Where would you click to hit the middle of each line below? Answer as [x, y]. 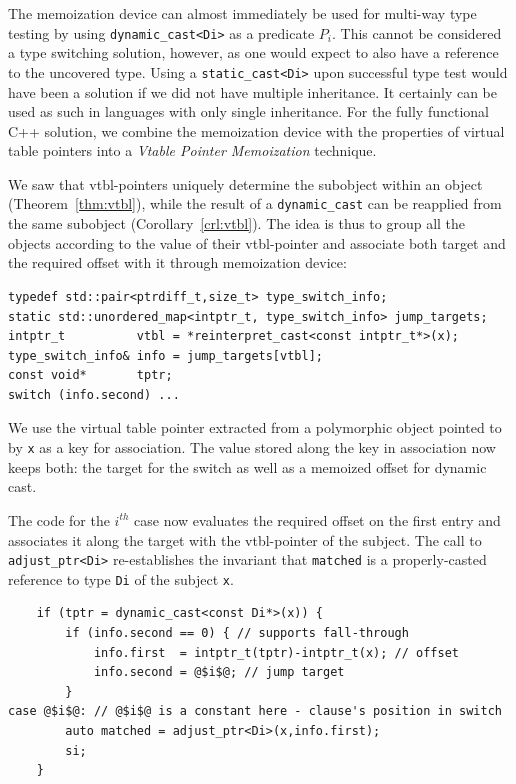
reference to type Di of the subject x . [121, 578]
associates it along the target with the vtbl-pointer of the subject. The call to [245, 539]
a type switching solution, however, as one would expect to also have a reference [253, 52]
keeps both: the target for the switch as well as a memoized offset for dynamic [247, 466]
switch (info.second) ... [94, 394]
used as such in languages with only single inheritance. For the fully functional [248, 111]
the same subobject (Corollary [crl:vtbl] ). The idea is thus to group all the [237, 223]
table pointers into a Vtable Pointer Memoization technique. [192, 150]
